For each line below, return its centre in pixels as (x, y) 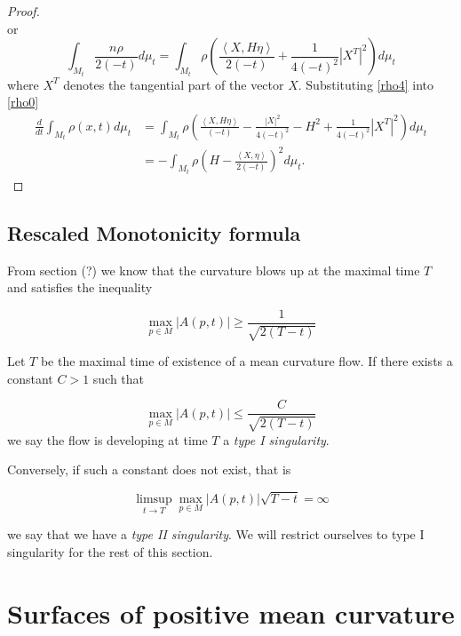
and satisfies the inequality (80, 287)
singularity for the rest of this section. (110, 552)
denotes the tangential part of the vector (174, 84)
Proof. (24, 11)
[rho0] (23, 102)
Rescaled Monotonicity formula (154, 232)
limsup (154, 500)
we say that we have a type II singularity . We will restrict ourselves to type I (216, 534)
